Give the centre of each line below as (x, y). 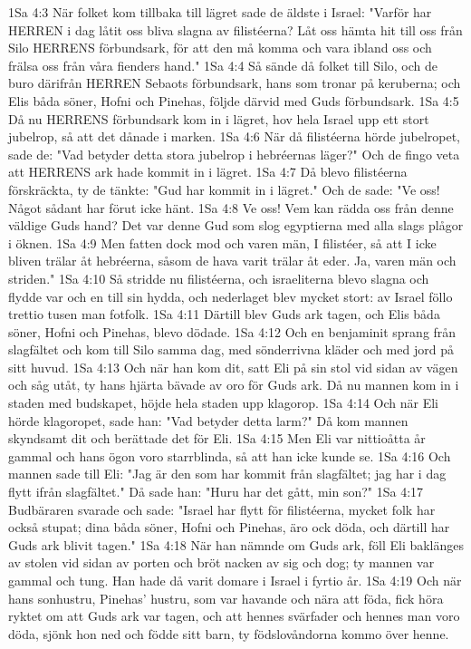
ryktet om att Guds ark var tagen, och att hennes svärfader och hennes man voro (234, 616)
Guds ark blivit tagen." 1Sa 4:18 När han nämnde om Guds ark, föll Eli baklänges (236, 544)
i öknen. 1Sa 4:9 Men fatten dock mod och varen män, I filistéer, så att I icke (222, 242)
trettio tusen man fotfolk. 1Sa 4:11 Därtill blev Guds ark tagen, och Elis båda (224, 314)
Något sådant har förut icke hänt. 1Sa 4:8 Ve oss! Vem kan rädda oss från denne (231, 207)
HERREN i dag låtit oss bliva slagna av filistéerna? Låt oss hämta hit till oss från (235, 29)
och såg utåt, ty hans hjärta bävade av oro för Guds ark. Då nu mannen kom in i (234, 385)
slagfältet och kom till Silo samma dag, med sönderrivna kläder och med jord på (231, 349)
